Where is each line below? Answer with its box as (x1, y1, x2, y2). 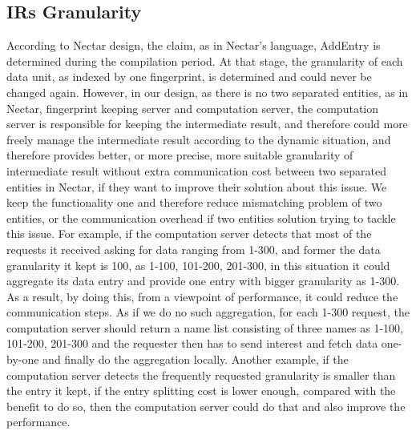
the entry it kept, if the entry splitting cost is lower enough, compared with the (6, 382, 396, 399)
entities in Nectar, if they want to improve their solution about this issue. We (6, 178, 387, 195)
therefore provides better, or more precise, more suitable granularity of (6, 147, 353, 163)
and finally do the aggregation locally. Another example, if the (42, 351, 349, 368)
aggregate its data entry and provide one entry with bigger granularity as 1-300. (6, 272, 400, 289)
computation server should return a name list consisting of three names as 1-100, (6, 319, 403, 336)
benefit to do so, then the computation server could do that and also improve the (6, 397, 406, 414)
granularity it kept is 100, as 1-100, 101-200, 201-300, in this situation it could (6, 256, 390, 273)
